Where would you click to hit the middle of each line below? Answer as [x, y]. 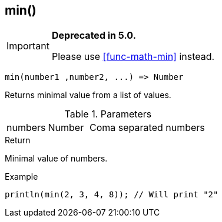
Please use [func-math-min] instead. [133, 57]
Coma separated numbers [147, 128]
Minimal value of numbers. [56, 159]
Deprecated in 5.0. [94, 36]
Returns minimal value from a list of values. [88, 95]
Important [28, 46]
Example [21, 177]
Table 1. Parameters [108, 114]
